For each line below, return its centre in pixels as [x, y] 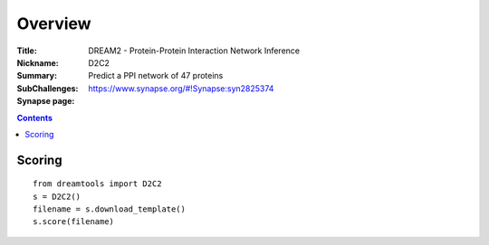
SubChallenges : [48, 88]
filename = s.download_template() [109, 209]
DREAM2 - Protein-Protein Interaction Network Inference [194, 51]
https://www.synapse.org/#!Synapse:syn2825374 [181, 88]
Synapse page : [46, 101]
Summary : [37, 76]
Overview [54, 24]
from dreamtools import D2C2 [97, 184]
